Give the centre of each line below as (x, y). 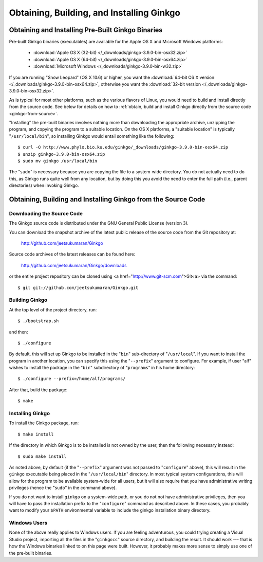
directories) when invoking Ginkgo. (44, 185)
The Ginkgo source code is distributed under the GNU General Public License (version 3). (99, 223)
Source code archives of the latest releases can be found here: (72, 254)
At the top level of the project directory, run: (53, 309)
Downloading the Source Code (46, 213)
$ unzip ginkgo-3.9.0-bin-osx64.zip (61, 154)
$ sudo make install (42, 456)
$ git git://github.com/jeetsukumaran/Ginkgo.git (78, 288)
